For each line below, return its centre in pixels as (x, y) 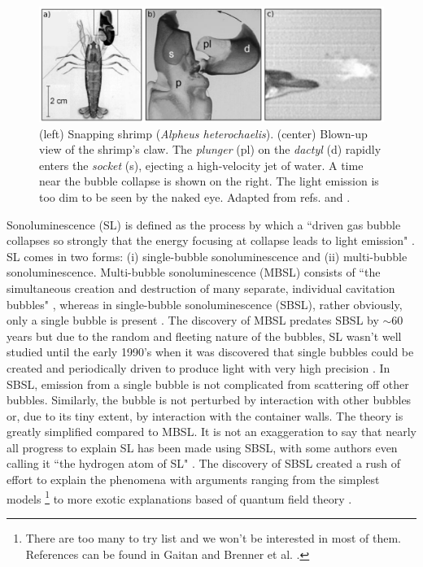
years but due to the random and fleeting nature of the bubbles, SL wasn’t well (204, 336)
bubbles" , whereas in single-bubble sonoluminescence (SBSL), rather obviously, (205, 304)
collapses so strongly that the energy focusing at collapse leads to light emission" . (211, 240)
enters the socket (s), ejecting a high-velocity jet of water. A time (201, 165)
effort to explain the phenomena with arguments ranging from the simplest (193, 480)
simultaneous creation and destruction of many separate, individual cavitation (201, 288)
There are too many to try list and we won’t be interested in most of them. (213, 537)
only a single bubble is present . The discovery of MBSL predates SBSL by (193, 320)
